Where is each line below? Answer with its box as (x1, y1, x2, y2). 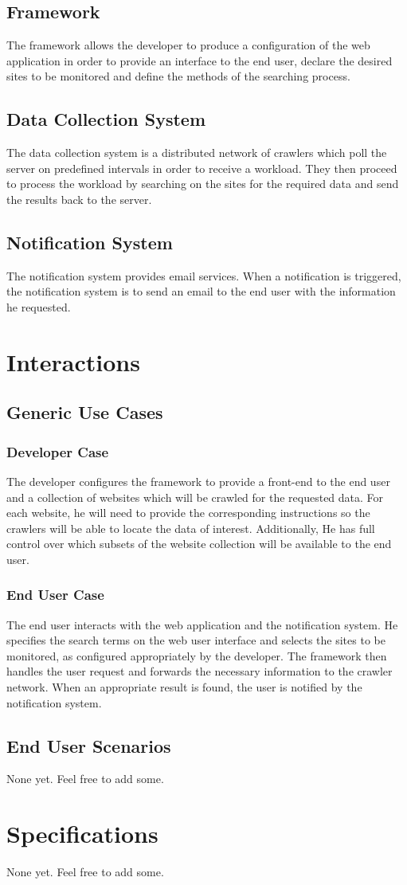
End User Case (6, 585, 104, 605)
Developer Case (6, 441, 109, 461)
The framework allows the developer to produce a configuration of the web (6, 37, 370, 53)
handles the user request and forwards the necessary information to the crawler (6, 663, 393, 679)
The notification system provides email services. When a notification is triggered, (6, 267, 401, 284)
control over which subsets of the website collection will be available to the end (6, 535, 392, 552)
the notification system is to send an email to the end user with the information (6, 283, 396, 300)
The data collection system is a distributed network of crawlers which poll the (6, 144, 387, 161)
